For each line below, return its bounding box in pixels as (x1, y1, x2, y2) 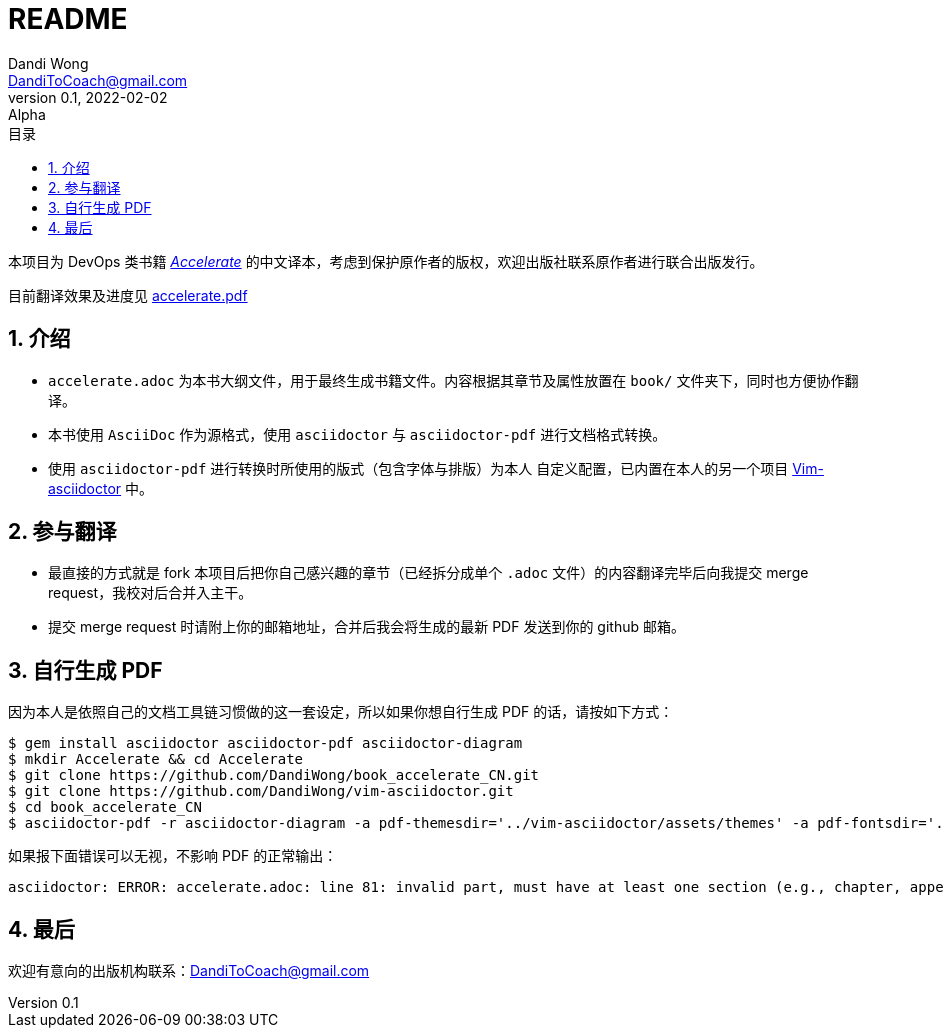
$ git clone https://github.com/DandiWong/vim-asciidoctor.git (8, 783, 514, 800)
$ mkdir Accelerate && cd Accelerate (8, 751, 304, 768)
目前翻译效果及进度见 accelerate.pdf (8, 286, 248, 304)
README (8, 2, 128, 36)
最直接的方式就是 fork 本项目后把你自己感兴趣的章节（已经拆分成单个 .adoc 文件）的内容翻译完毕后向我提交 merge (48, 564, 809, 582)
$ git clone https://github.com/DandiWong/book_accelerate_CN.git (8, 767, 540, 784)
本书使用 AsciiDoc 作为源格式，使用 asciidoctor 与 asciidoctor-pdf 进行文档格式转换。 (48, 425, 667, 443)
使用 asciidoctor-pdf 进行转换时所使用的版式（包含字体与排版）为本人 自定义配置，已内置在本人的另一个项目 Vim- (48, 459, 824, 477)
